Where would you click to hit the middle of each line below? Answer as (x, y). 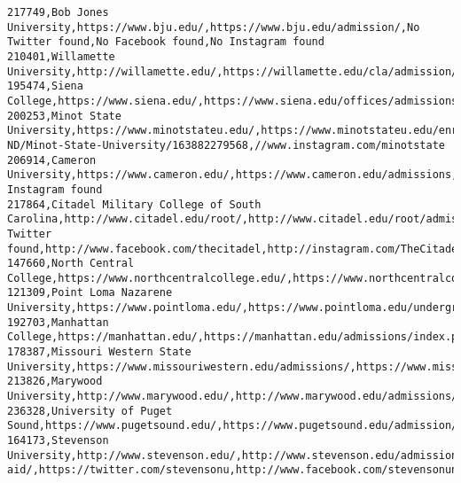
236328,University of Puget (90, 411)
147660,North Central (71, 264)
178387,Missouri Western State (99, 352)
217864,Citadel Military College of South (134, 204)
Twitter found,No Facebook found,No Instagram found (166, 42)
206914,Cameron (52, 160)
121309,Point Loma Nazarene (90, 293)
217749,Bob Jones (58, 12)
